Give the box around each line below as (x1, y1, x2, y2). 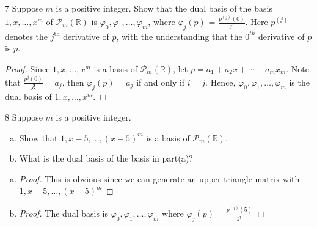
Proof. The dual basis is (19, 207, 109, 220)
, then (62, 75, 84, 88)
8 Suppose (5, 110, 43, 123)
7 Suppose (5, 2, 43, 14)
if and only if (136, 75, 185, 88)
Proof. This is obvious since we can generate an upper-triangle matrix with (19, 172, 300, 185)
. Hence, (205, 75, 236, 88)
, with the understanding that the (116, 29, 242, 42)
